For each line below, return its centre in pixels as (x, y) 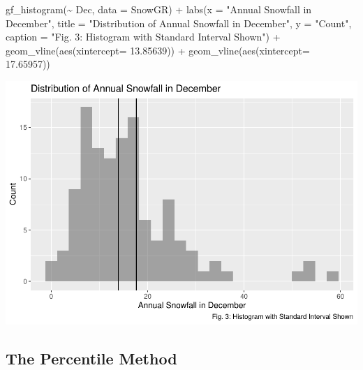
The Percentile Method (91, 358)
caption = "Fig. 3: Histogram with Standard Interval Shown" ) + (143, 37)
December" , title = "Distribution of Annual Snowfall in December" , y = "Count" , (179, 23)
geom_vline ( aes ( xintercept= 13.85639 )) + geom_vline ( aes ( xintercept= (158, 50)
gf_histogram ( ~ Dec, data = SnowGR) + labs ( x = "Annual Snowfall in (159, 9)
